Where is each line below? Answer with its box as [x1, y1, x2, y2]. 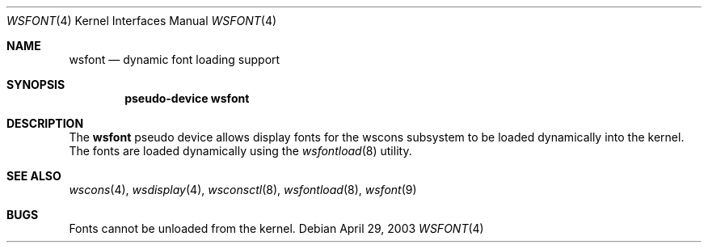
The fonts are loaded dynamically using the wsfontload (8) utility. [69, 144, 412, 158]
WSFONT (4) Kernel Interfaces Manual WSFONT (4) [6, 14, 277, 27]
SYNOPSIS [6, 78, 65, 91]
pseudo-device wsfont [124, 91, 250, 105]
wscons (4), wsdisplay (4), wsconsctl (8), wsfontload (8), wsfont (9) [69, 183, 417, 196]
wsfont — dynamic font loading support [69, 53, 280, 66]
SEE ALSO [6, 169, 61, 183]
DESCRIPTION [6, 116, 84, 130]
